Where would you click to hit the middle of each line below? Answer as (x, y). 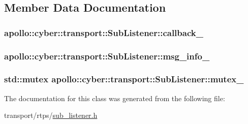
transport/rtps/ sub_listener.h (51, 115)
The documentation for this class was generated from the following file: (115, 98)
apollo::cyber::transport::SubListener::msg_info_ (107, 56)
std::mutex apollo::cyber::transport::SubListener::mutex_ (124, 79)
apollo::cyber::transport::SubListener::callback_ (104, 32)
